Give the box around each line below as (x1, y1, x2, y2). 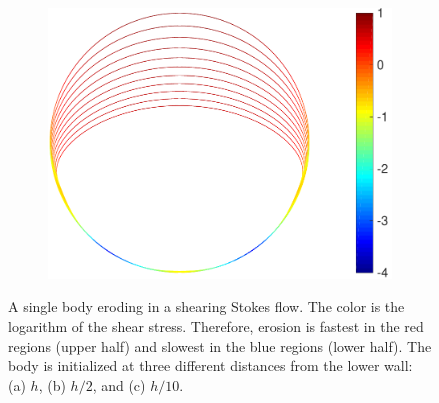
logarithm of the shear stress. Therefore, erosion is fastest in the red (8, 315, 424, 336)
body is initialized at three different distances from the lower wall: (8, 355, 413, 376)
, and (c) (92, 374, 146, 395)
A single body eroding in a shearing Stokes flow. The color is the (8, 296, 405, 317)
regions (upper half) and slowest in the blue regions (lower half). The (8, 335, 432, 356)
